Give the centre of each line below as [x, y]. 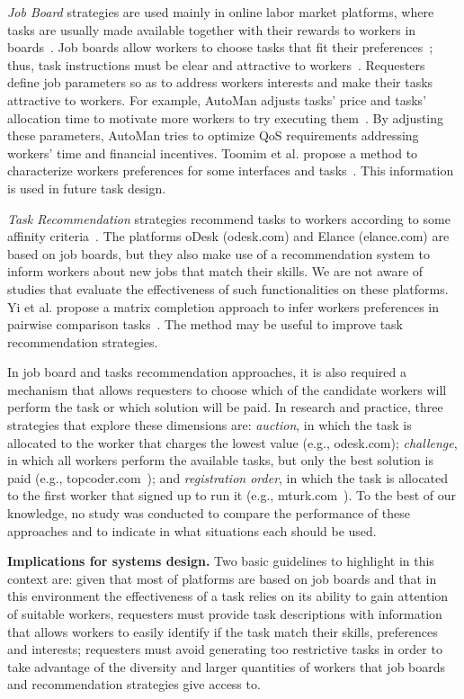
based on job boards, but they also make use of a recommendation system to [219, 253]
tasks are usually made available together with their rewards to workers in [212, 29]
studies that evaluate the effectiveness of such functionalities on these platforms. [228, 288]
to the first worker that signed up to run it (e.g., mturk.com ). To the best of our [232, 495]
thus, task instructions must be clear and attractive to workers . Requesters [216, 64]
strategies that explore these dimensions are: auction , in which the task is [210, 425]
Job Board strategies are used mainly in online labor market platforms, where [221, 12]
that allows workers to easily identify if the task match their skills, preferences [223, 631]
